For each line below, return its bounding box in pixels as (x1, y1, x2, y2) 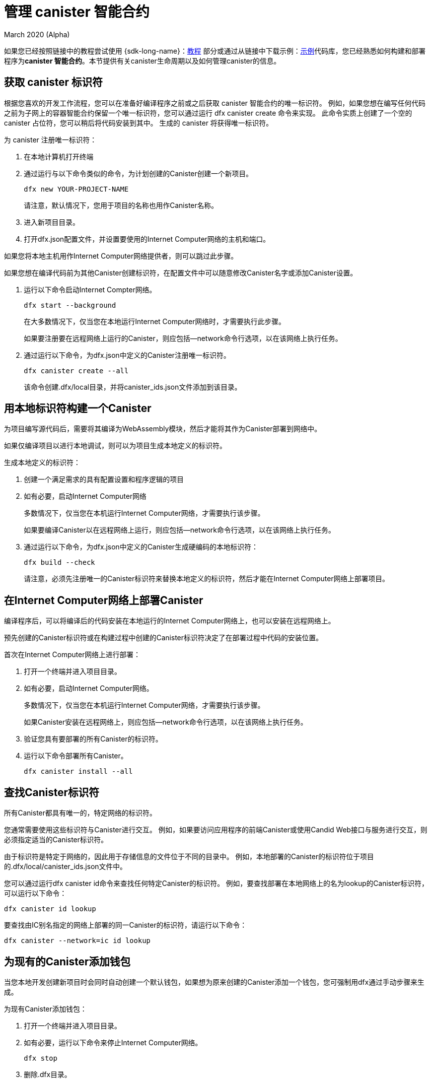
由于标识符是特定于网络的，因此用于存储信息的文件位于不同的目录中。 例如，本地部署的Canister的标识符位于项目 (4, 852, 374, 861)
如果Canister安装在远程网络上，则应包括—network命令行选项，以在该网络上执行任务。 (24, 718, 308, 727)
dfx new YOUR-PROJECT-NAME (24, 185, 129, 193)
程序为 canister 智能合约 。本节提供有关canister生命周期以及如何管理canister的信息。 (4, 56, 281, 65)
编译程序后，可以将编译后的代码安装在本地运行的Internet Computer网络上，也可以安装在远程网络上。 (4, 616, 335, 625)
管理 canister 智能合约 (4, 3, 150, 20)
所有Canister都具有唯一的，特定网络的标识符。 (4, 809, 157, 817)
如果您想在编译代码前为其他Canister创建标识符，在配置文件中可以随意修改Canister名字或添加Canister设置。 (4, 268, 358, 277)
